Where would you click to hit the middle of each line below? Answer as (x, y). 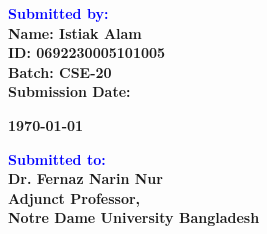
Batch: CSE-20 (60, 71)
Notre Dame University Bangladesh (134, 217)
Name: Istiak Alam (75, 32)
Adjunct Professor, (74, 197)
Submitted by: (58, 13)
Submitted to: (57, 158)
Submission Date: (69, 91)
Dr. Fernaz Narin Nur (85, 178)
